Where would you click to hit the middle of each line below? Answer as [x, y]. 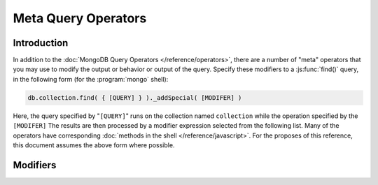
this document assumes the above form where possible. [94, 145]
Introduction [41, 43]
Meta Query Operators [80, 18]
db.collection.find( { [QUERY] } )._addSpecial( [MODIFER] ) [135, 97]
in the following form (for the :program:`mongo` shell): [91, 79]
